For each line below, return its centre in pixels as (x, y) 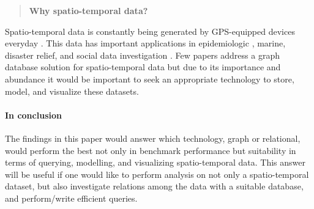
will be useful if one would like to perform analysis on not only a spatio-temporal (157, 174)
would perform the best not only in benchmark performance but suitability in (151, 150)
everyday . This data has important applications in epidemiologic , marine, (145, 43)
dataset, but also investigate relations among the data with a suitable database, (154, 186)
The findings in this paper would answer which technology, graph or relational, (153, 138)
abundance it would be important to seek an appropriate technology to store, (150, 79)
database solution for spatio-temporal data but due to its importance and (143, 67)
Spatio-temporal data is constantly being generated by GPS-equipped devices (150, 31)
